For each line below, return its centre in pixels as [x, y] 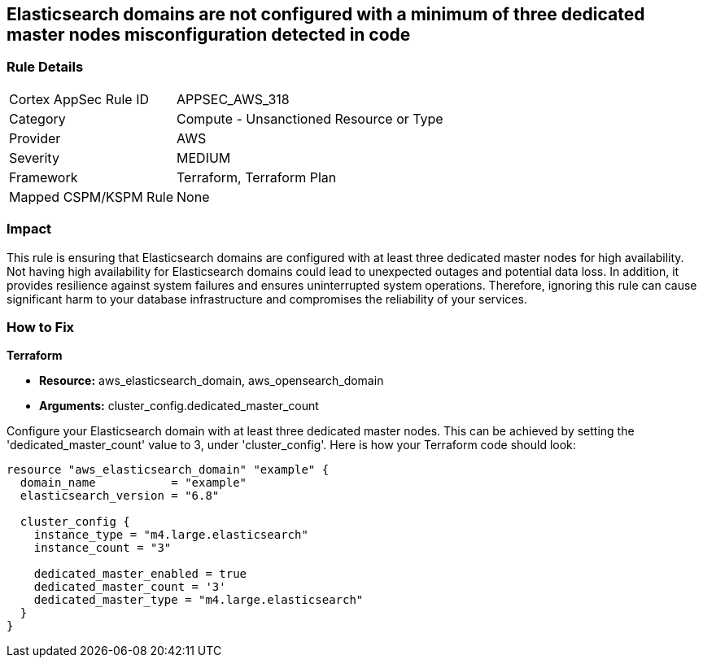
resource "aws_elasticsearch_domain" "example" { [168, 470]
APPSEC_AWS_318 [233, 99]
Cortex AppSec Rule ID [79, 99]
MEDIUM [204, 157]
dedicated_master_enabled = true [140, 574]
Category [37, 118]
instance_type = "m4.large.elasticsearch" [171, 535]
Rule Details [45, 67]
